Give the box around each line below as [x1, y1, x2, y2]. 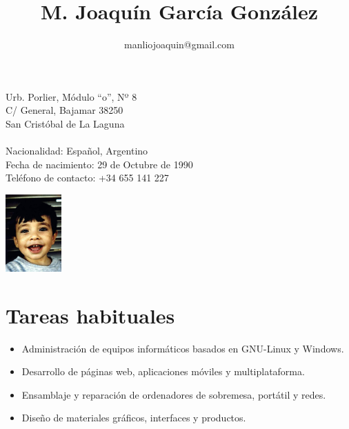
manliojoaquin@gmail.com [124, 37, 235, 52]
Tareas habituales [6, 301, 175, 329]
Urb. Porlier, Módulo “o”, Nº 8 [6, 89, 137, 103]
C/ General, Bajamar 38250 [6, 103, 123, 117]
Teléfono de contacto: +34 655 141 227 [6, 170, 169, 185]
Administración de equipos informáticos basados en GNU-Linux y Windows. [21, 341, 344, 355]
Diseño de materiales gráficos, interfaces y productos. [21, 410, 246, 425]
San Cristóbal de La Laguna [6, 116, 125, 130]
